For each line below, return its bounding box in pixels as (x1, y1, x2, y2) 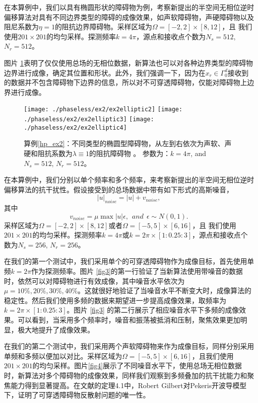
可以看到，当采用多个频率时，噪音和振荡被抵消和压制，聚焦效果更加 (17, 315, 240, 325)
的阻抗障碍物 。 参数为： (89, 148, 171, 158)
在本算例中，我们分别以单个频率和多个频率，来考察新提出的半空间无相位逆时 (4, 174, 254, 185)
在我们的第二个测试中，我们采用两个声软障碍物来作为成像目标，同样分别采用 (4, 341, 254, 351)
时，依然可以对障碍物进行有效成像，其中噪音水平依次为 (4, 275, 185, 286)
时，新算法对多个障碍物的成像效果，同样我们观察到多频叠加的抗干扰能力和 (4, 370, 247, 380)
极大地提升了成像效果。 (17, 324, 94, 334)
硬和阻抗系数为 (24, 148, 72, 158)
